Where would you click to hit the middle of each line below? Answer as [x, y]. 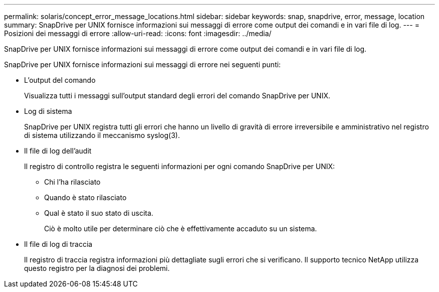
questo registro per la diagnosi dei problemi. [97, 268]
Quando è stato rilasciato [85, 197]
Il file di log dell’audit [58, 151]
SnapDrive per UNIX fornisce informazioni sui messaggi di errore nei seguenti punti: [143, 64]
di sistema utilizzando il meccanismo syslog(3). [102, 135]
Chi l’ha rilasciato [72, 182]
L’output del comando [60, 80]
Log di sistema [48, 111]
